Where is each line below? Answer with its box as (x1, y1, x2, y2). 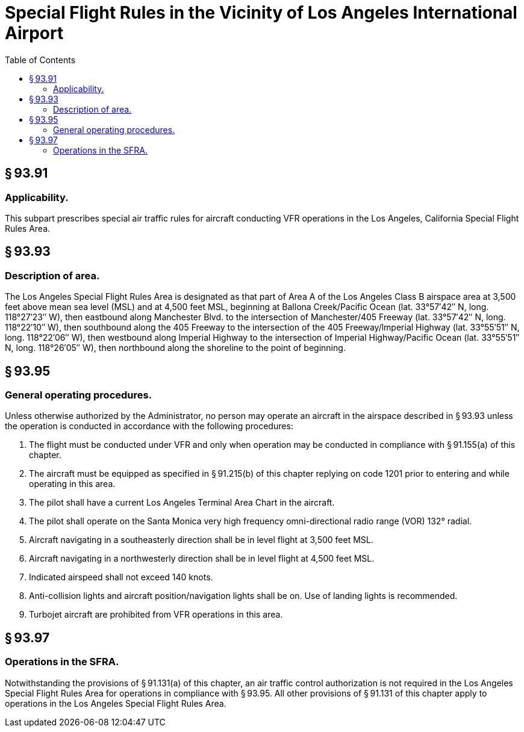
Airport (5, 23, 64, 43)
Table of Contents (5, 54, 76, 65)
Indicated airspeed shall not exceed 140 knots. (29, 572, 213, 583)
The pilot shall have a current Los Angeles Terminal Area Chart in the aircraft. (29, 497, 335, 508)
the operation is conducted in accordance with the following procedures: (5, 421, 293, 432)
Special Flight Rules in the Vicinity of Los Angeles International (5, 2, 517, 23)
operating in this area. (29, 479, 116, 489)
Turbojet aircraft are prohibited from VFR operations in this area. (29, 609, 283, 620)
